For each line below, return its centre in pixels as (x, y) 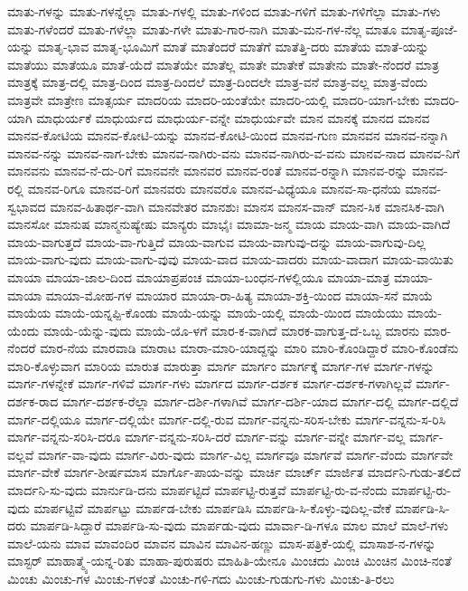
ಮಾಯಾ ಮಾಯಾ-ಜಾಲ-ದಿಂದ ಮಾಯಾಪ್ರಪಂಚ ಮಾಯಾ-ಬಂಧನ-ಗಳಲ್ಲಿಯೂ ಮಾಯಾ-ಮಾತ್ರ (199, 276)
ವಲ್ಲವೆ (21, 454)
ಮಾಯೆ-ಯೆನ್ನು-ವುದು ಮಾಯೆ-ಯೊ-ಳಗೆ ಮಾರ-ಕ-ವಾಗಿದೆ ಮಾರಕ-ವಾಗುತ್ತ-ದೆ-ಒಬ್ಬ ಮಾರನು (231, 330)
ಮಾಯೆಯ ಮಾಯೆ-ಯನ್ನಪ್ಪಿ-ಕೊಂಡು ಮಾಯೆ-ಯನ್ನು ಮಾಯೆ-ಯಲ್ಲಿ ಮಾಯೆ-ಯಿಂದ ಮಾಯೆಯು (206, 313)
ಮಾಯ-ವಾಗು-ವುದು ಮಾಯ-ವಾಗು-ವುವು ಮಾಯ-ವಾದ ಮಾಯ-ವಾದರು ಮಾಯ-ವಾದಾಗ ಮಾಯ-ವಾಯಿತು (230, 259)
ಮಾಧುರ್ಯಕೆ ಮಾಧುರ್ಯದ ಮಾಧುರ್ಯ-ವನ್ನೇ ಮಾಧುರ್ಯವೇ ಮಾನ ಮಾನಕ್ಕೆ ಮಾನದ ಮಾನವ (233, 117)
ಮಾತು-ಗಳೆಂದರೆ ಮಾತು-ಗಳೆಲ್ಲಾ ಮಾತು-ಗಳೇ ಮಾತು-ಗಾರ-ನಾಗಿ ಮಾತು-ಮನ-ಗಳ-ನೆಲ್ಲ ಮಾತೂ (202, 29)
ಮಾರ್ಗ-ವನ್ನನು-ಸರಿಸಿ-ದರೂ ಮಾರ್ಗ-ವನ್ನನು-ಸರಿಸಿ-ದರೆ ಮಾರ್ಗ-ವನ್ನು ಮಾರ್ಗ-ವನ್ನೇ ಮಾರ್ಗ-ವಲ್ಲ (206, 437)
